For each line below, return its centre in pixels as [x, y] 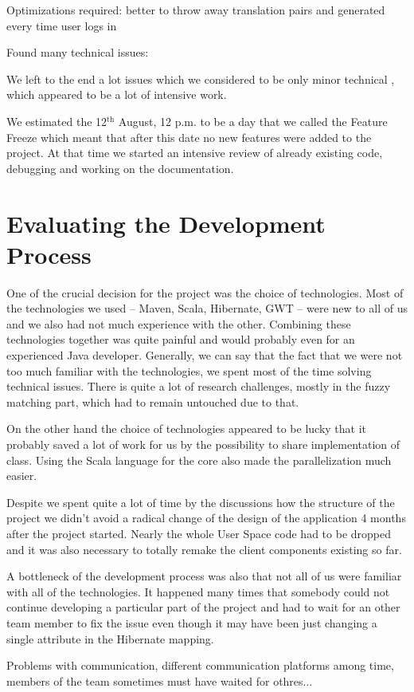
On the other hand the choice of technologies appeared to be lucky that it [187, 429]
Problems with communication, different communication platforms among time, [200, 665]
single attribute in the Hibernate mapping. [110, 638]
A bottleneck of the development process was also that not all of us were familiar [204, 576]
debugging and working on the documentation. [120, 168]
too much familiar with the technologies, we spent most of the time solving [189, 370]
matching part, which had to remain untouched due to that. [153, 401]
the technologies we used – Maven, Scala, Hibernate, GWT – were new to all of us [207, 308]
